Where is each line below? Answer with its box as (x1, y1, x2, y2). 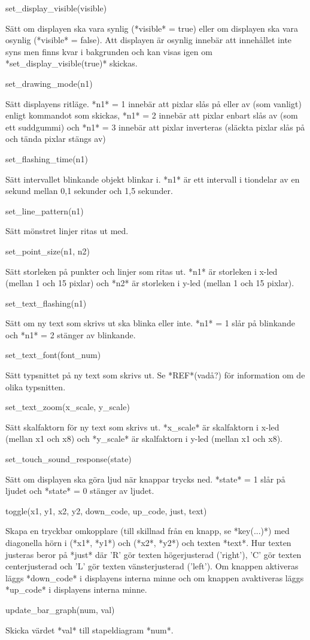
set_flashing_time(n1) (5, 152, 88, 165)
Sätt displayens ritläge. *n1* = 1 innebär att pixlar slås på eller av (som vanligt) (5, 97, 302, 110)
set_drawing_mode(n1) (5, 77, 93, 89)
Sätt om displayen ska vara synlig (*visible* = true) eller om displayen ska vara (5, 22, 299, 34)
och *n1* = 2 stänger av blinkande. (5, 328, 136, 341)
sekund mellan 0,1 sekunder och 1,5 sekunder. (5, 184, 173, 197)
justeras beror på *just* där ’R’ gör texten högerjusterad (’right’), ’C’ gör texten (5, 548, 302, 560)
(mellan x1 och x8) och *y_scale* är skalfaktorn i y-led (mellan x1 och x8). (5, 432, 282, 445)
